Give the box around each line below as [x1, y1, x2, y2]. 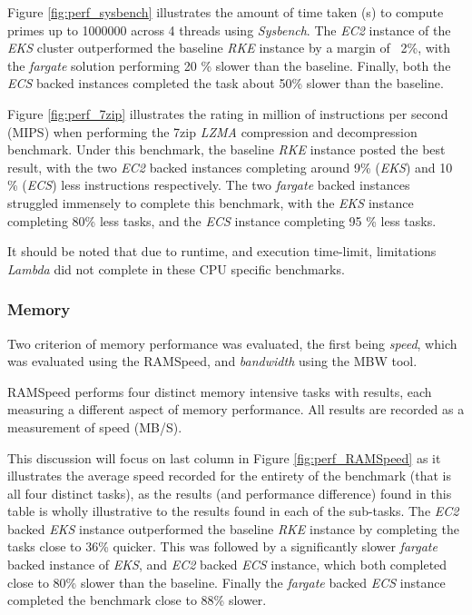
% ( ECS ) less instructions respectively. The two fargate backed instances [7, 175, 410, 194]
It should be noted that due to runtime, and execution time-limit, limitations [7, 242, 437, 261]
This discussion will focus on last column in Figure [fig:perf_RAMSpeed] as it [7, 448, 441, 467]
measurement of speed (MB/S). [7, 417, 182, 436]
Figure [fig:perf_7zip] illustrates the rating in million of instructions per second [7, 104, 448, 123]
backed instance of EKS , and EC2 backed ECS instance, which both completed [7, 555, 447, 574]
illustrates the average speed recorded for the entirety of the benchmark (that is [7, 466, 452, 485]
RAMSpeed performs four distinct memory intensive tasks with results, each [7, 382, 432, 401]
